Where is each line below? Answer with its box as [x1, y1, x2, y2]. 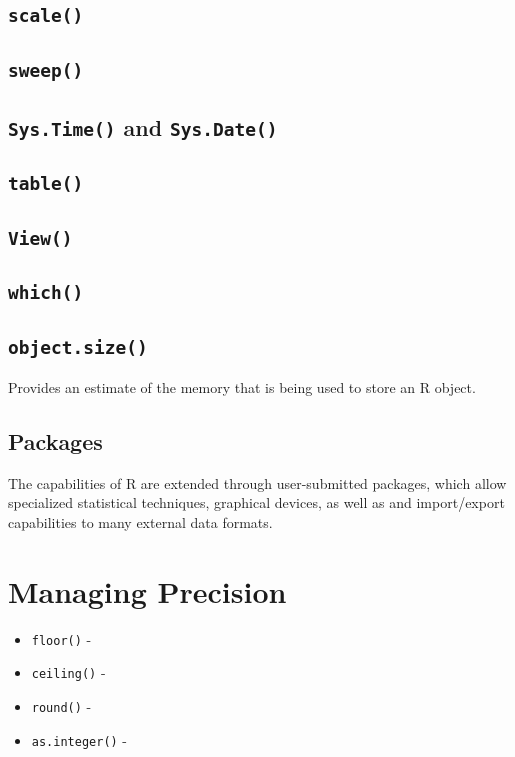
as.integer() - [31, 729, 128, 750]
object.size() [8, 336, 148, 358]
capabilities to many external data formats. [8, 511, 273, 532]
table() [8, 173, 84, 195]
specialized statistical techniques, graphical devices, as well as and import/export [8, 492, 505, 513]
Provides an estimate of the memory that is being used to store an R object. [8, 376, 476, 397]
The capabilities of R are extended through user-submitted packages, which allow [8, 472, 507, 493]
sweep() [8, 59, 84, 81]
